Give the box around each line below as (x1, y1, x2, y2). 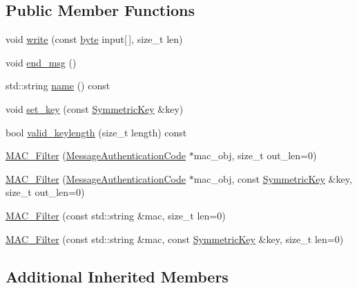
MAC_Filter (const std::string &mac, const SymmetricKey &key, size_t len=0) (6, 231, 344, 246)
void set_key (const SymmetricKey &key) (6, 101, 184, 116)
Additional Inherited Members (6, 265, 229, 287)
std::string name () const (6, 78, 110, 93)
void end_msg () (6, 55, 77, 69)
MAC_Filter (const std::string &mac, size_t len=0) (6, 208, 226, 222)
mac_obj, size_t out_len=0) (193, 148, 317, 163)
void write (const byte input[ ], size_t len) (6, 32, 183, 46)
